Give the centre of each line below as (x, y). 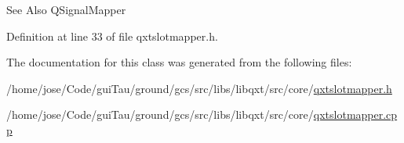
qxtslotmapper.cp (355, 114)
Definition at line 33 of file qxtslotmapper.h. (112, 36)
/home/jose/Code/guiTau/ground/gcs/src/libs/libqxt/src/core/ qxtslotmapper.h (199, 88)
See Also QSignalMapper (66, 9)
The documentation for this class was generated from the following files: (179, 62)
